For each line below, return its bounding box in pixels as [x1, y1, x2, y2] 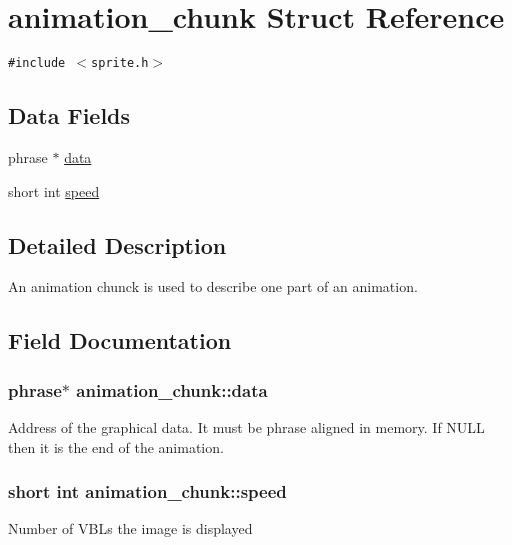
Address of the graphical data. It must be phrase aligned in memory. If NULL [8, 416, 485, 437]
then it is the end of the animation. [8, 436, 224, 457]
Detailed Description [8, 229, 227, 260]
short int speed [8, 180, 100, 201]
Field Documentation [8, 325, 232, 356]
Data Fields [8, 100, 131, 131]
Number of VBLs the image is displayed [8, 518, 253, 539]
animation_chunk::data [76, 377, 268, 402]
